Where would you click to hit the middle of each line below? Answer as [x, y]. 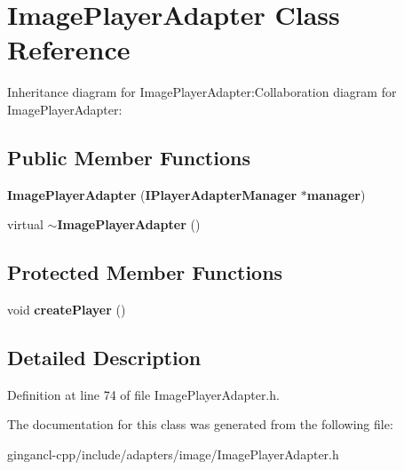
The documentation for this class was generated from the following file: [200, 424]
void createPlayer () [67, 310]
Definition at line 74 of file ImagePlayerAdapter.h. [143, 394]
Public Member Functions [129, 157]
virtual [25, 224]
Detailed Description [104, 358]
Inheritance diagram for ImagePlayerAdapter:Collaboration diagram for [202, 92]
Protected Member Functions [145, 272]
